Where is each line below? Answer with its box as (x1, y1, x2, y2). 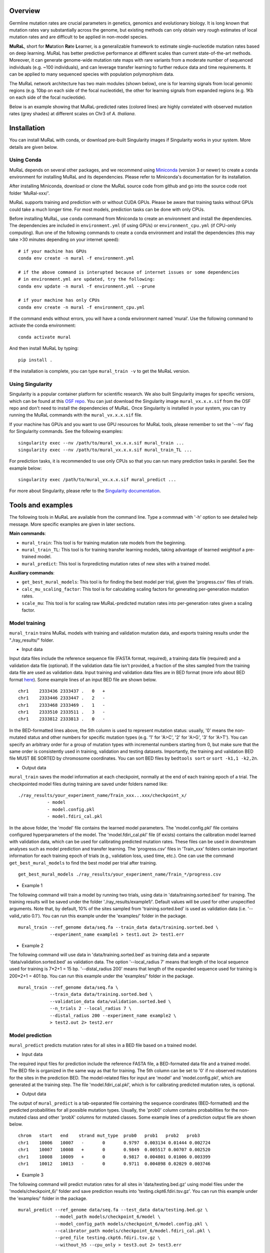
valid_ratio (9, 913, 31, 919)
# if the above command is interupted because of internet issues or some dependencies (18, 269, 240, 275)
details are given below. (9, 144, 58, 150)
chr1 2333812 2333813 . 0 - (18, 716, 105, 722)
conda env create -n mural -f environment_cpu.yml (18, 304, 145, 310)
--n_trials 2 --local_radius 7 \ (49, 1005, 132, 1011)
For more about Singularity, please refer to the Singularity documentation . (9, 488, 161, 494)
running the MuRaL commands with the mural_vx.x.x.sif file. (9, 412, 142, 418)
